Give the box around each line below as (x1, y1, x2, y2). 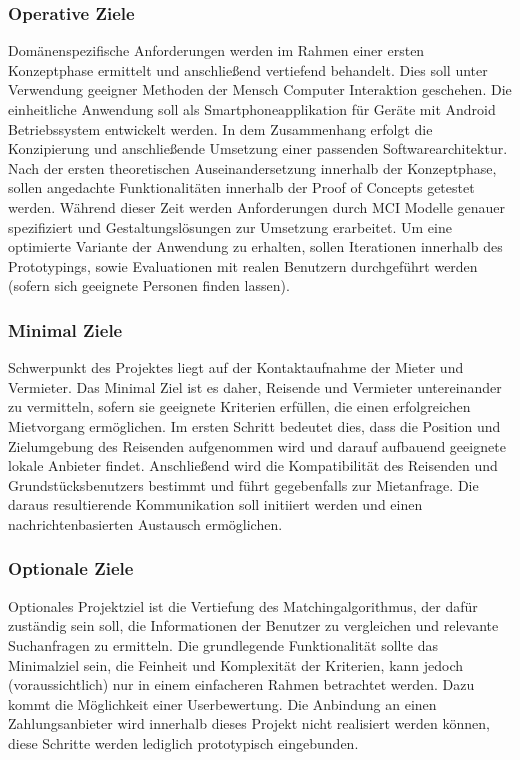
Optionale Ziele (8, 556, 134, 581)
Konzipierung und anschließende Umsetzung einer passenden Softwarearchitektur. (8, 138, 508, 159)
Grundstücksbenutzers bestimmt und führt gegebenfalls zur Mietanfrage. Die (8, 474, 479, 495)
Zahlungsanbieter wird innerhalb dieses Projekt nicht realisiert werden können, (8, 713, 490, 734)
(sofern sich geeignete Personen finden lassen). (8, 275, 290, 296)
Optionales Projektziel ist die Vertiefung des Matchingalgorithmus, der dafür (8, 595, 478, 616)
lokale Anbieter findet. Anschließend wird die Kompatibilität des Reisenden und (8, 455, 498, 476)
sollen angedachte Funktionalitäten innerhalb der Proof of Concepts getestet (8, 177, 475, 198)
